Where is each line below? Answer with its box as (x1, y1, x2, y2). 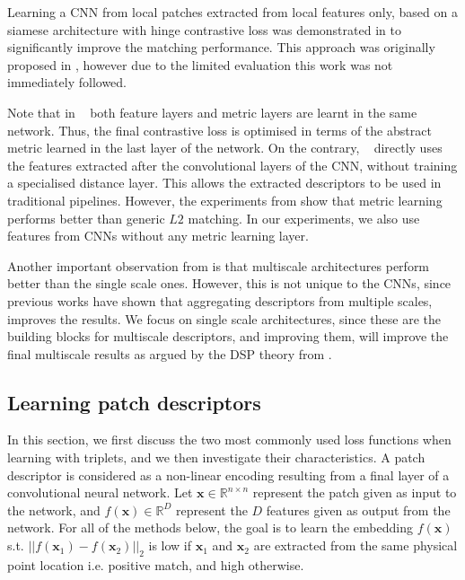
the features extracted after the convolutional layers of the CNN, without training (7, 155, 458, 174)
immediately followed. (7, 73, 127, 92)
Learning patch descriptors (7, 388, 261, 416)
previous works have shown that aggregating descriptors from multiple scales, (7, 291, 433, 310)
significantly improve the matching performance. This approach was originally (7, 38, 435, 57)
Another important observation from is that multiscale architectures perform (7, 256, 430, 275)
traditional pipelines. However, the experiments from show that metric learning (7, 190, 443, 209)
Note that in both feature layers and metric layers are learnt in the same (7, 102, 417, 121)
